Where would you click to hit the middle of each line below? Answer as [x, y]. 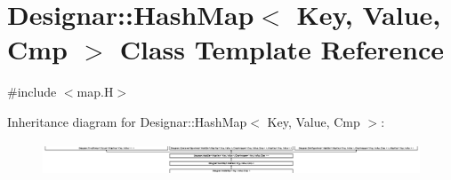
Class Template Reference [282, 49]
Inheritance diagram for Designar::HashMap [127, 121]
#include [32, 92]
